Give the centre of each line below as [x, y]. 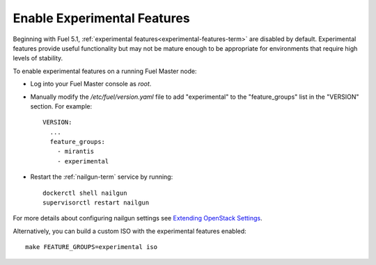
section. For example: [61, 106]
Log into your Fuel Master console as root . [91, 84]
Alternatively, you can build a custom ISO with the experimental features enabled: [130, 231]
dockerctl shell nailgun [85, 193]
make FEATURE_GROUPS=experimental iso [92, 247]
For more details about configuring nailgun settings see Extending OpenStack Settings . [138, 218]
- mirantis [76, 152]
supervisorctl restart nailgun [96, 203]
